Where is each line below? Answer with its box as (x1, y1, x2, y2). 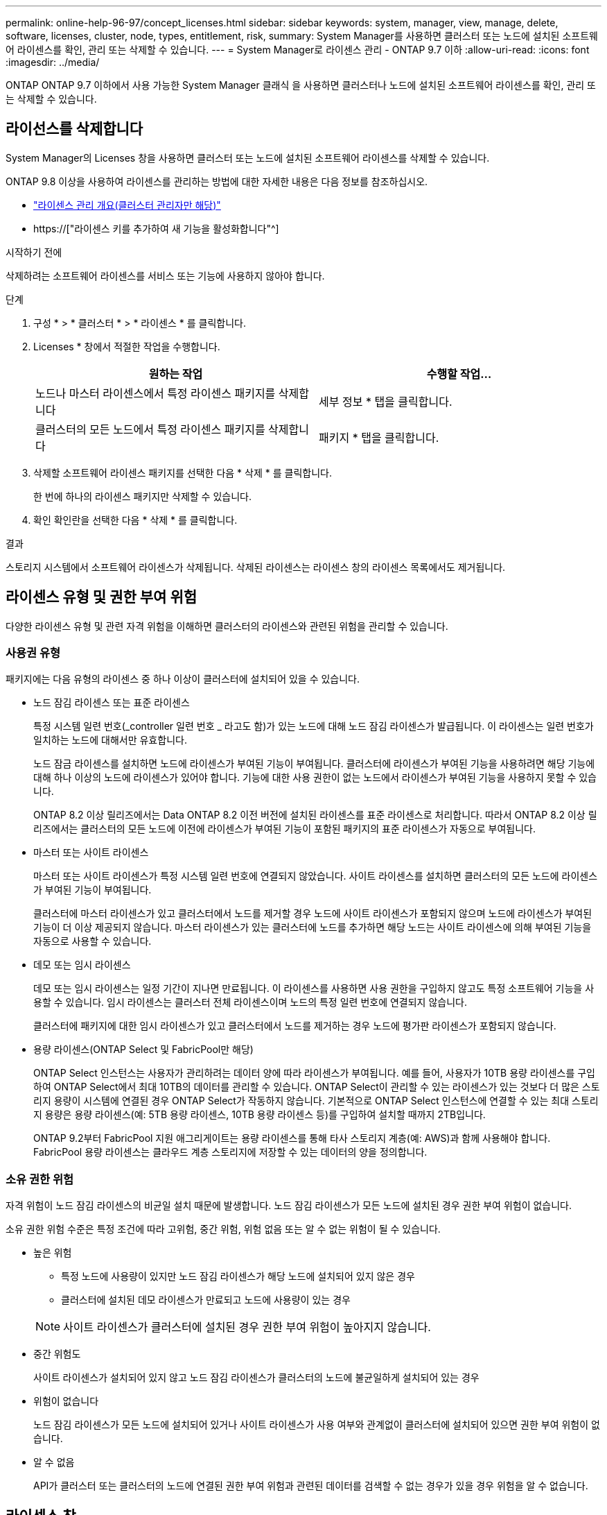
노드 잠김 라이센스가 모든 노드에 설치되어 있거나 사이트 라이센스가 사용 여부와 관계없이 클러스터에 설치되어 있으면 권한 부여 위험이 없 (33, 1419, 600, 1431)
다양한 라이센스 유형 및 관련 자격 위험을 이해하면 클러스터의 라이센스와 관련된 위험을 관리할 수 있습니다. (6, 619, 448, 632)
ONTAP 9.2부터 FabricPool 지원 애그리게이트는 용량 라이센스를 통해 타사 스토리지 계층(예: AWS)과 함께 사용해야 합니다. (33, 1132, 551, 1145)
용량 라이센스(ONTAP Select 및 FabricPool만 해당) (33, 1043, 254, 1056)
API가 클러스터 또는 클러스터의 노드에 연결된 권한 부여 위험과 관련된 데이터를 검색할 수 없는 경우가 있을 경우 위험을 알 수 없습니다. (33, 1480, 588, 1492)
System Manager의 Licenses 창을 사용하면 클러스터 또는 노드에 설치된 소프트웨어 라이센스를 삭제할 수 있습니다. (6, 151, 490, 164)
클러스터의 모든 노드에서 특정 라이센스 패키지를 (35, 422, 265, 436)
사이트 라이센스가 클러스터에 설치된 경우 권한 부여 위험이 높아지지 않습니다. (63, 1320, 431, 1335)
